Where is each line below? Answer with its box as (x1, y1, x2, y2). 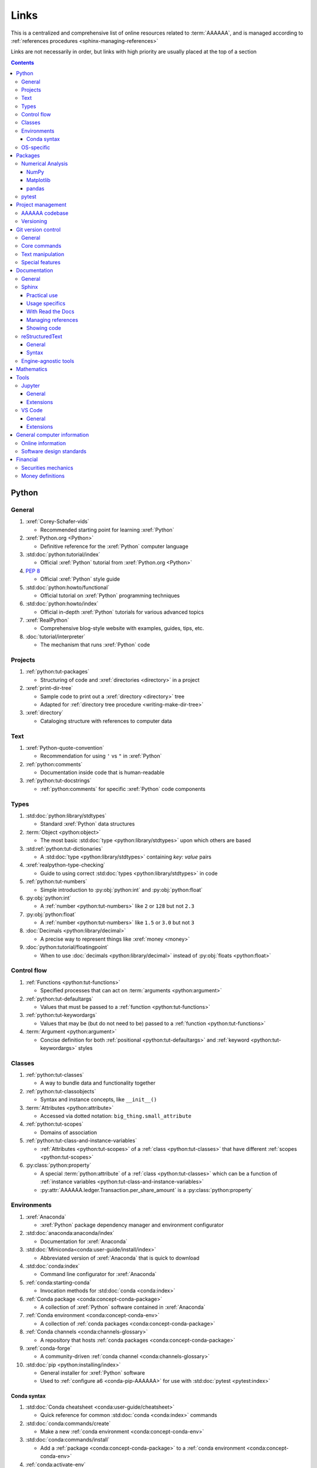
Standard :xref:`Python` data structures (40, 820, 135, 827)
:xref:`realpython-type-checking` (25, 861, 106, 868)
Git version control (16, 226, 61, 233)
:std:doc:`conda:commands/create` (25, 1420, 111, 1427)
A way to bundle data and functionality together (40, 1079, 156, 1086)
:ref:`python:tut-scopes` (25, 1120, 83, 1127)
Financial (16, 456, 38, 463)
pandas (26, 185, 45, 192)
